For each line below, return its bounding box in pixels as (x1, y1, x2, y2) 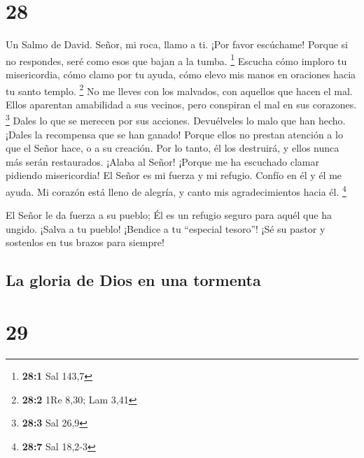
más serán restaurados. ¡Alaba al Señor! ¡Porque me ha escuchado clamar (6, 154, 320, 169)
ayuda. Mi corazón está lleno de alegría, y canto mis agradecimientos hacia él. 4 (6, 183, 346, 199)
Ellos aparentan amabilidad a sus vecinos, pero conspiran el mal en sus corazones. (6, 96, 357, 111)
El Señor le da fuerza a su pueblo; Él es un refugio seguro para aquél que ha (6, 208, 332, 222)
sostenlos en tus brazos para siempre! (6, 235, 164, 250)
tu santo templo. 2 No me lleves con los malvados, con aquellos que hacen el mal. (6, 81, 353, 98)
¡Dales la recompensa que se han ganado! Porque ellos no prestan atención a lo (6, 127, 343, 141)
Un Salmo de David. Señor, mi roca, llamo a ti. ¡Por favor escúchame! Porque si (6, 37, 348, 52)
